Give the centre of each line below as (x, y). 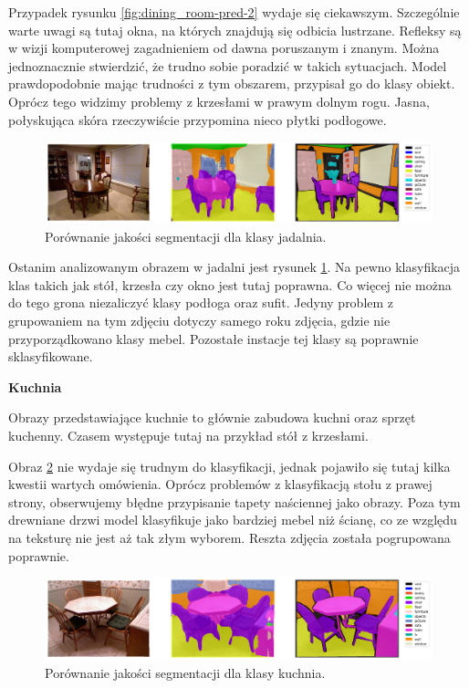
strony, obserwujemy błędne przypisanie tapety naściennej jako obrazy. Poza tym (234, 501)
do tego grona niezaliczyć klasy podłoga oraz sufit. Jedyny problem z (201, 302)
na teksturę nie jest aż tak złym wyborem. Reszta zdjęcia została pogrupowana (229, 537)
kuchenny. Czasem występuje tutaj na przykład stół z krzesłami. (188, 436)
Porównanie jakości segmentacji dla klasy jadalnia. (186, 236)
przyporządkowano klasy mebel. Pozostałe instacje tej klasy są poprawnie (214, 338)
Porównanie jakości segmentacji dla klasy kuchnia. (185, 672)
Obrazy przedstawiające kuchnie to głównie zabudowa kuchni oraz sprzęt (212, 417)
